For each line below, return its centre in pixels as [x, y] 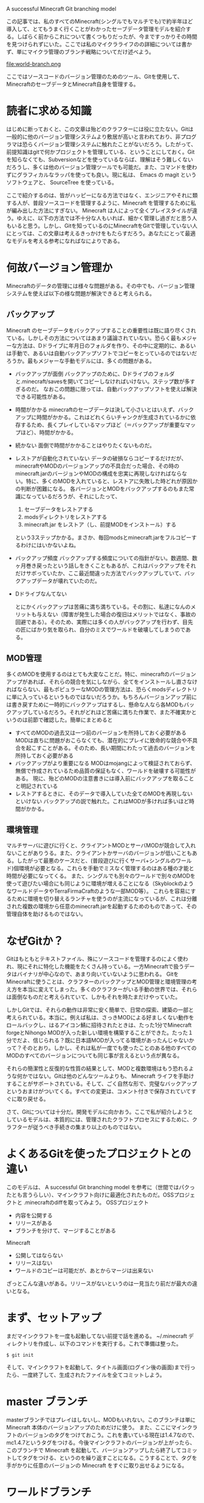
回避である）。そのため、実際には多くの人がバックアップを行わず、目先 [104, 622]
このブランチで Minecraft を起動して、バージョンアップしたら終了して [94, 1450]
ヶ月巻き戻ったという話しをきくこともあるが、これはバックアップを [100, 565]
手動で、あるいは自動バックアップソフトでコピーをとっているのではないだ [104, 353]
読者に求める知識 [49, 111]
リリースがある [34, 1223]
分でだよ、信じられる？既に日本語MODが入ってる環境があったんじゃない [98, 1040]
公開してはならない [39, 1255]
